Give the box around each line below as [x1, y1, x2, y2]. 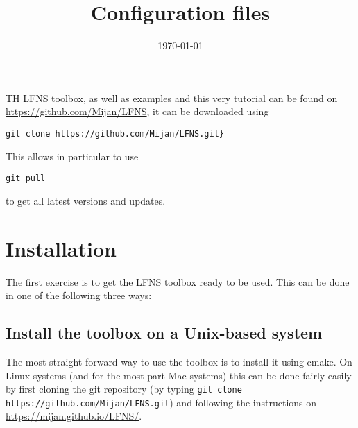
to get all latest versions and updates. [6, 193, 166, 207]
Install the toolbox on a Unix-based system [6, 322, 323, 343]
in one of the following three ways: [6, 288, 152, 302]
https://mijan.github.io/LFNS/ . [6, 409, 142, 423]
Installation [6, 234, 117, 262]
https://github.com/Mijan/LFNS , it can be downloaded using [6, 104, 269, 119]
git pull [6, 173, 46, 184]
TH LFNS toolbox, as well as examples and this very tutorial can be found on [6, 90, 338, 105]
